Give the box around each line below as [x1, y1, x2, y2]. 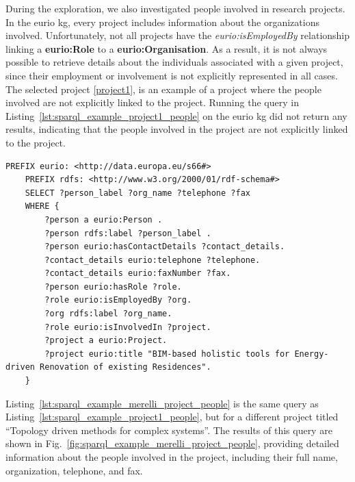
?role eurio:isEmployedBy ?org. [44, 295, 192, 305]
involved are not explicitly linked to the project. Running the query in [5, 95, 299, 110]
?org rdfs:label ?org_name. [44, 309, 172, 319]
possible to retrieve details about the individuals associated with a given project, [5, 55, 343, 69]
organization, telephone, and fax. [5, 463, 143, 477]
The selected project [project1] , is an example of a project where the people [5, 81, 321, 96]
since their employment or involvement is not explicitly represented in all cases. [5, 68, 338, 82]
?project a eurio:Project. [44, 335, 168, 346]
